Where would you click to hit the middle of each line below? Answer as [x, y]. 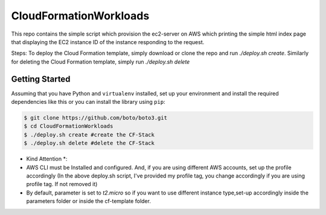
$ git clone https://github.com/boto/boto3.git [95, 118]
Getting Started [41, 79]
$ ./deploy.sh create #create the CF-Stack [89, 135]
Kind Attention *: [47, 159]
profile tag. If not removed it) [62, 184]
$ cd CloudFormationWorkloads [69, 126]
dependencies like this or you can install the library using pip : [88, 102]
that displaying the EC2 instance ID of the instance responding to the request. [108, 42]
